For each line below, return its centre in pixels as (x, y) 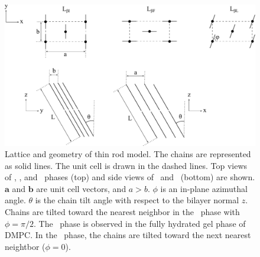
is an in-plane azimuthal (204, 188)
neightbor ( (25, 246)
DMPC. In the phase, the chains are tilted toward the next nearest (128, 235)
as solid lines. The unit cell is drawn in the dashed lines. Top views (126, 165)
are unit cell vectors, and (81, 188)
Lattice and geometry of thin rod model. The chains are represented (128, 154)
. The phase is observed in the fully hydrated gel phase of (140, 223)
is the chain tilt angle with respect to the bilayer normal (137, 200)
